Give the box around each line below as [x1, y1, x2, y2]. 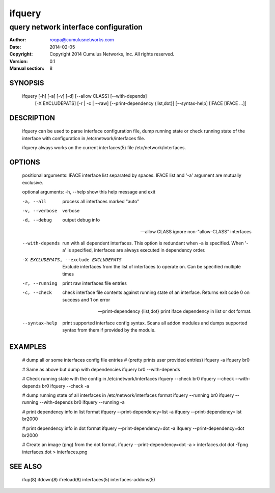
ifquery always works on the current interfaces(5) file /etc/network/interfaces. [22, 144, 186, 150]
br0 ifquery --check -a [41, 382, 89, 389]
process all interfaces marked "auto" [62, 198, 140, 204]
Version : [9, 58, 28, 64]
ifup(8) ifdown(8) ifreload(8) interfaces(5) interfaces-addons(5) [22, 477, 155, 483]
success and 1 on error [62, 296, 111, 303]
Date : [9, 44, 21, 50]
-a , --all [22, 199, 47, 204]
